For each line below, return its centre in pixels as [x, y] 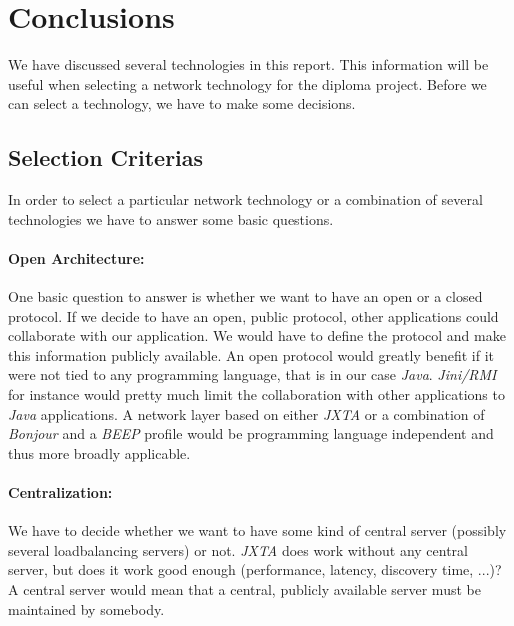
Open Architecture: [76, 257]
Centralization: [60, 492]
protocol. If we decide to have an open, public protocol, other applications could [253, 315]
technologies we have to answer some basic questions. [171, 218]
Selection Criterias [106, 157]
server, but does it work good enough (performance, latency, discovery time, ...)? [255, 569]
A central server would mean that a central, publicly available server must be [244, 589]
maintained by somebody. [86, 608]
